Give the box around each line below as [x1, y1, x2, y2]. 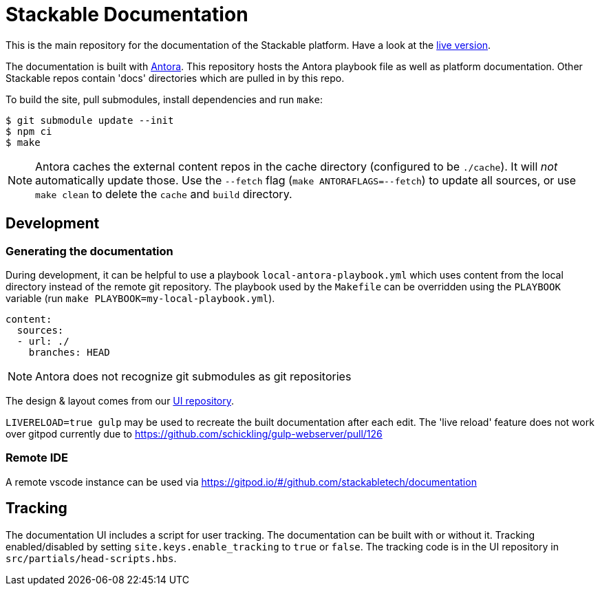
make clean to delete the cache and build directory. [35, 186, 292, 201]
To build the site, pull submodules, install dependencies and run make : [6, 93, 323, 105]
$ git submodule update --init [6, 114, 174, 126]
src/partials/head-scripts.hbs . [6, 552, 177, 564]
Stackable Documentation [6, 3, 248, 26]
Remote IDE [6, 451, 69, 465]
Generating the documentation [6, 244, 173, 258]
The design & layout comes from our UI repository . [6, 394, 235, 407]
